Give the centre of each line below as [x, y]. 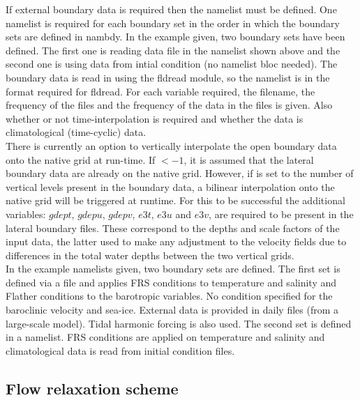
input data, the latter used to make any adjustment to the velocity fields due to [176, 241]
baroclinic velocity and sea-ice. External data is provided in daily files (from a [172, 310]
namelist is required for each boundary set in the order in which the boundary [173, 23]
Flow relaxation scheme [92, 388]
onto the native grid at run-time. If [81, 159]
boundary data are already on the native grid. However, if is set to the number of [180, 173]
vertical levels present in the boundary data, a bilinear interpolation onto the [170, 186]
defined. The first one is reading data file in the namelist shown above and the [173, 50]
